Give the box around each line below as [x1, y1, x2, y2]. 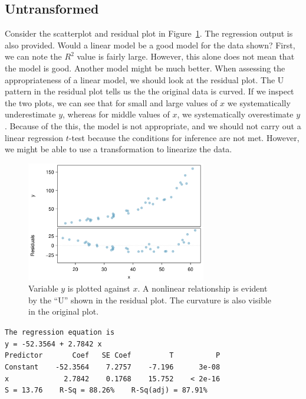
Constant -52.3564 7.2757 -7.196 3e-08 [5, 362, 221, 371]
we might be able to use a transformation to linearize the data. [5, 143, 232, 155]
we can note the [5, 50, 62, 63]
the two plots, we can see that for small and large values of [5, 96, 218, 109]
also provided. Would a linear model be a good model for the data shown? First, [5, 38, 295, 51]
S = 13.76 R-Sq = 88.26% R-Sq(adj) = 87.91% [5, 386, 208, 395]
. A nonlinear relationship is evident [137, 282, 268, 295]
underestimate [5, 108, 56, 120]
